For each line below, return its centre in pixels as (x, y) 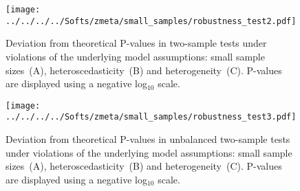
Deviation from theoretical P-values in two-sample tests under (136, 43)
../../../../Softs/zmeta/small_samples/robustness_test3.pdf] (151, 117)
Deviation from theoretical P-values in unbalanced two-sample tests (148, 139)
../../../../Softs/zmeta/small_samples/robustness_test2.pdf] (151, 21)
